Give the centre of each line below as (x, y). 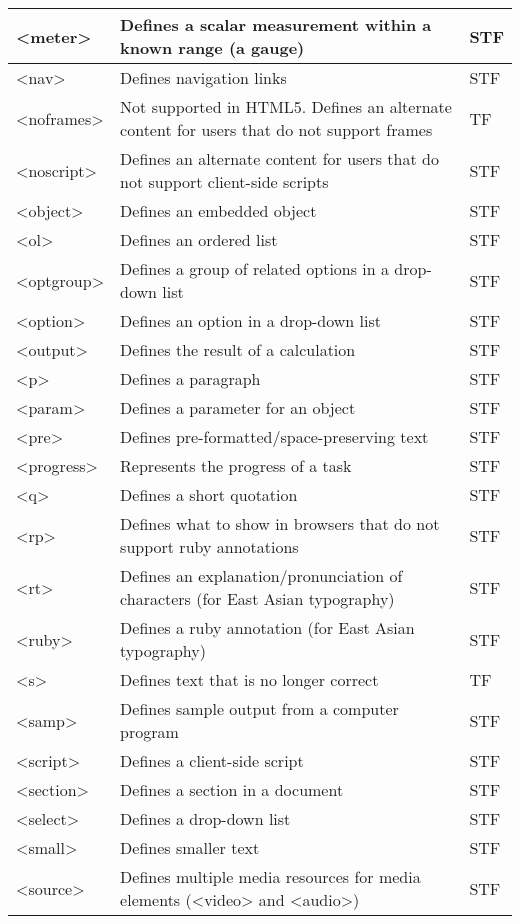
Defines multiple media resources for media (270, 876)
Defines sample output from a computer (259, 708)
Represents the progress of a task (236, 465)
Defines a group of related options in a (255, 268)
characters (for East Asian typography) (257, 598)
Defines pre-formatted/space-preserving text (274, 436)
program (149, 731)
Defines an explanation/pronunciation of (261, 575)
